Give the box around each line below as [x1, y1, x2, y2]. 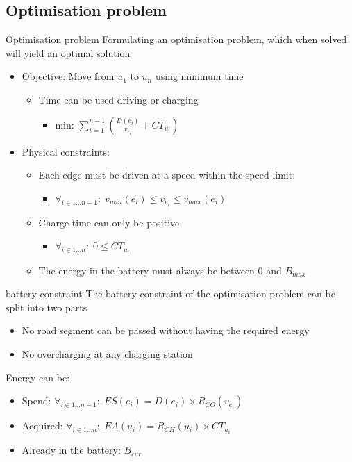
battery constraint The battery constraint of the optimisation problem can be [6, 286, 335, 301]
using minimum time [155, 69, 244, 83]
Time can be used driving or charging [38, 92, 199, 106]
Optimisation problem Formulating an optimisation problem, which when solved [6, 32, 347, 47]
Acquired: [22, 418, 63, 433]
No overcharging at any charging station [22, 346, 193, 361]
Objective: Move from [22, 69, 115, 83]
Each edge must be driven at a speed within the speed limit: [38, 167, 296, 182]
